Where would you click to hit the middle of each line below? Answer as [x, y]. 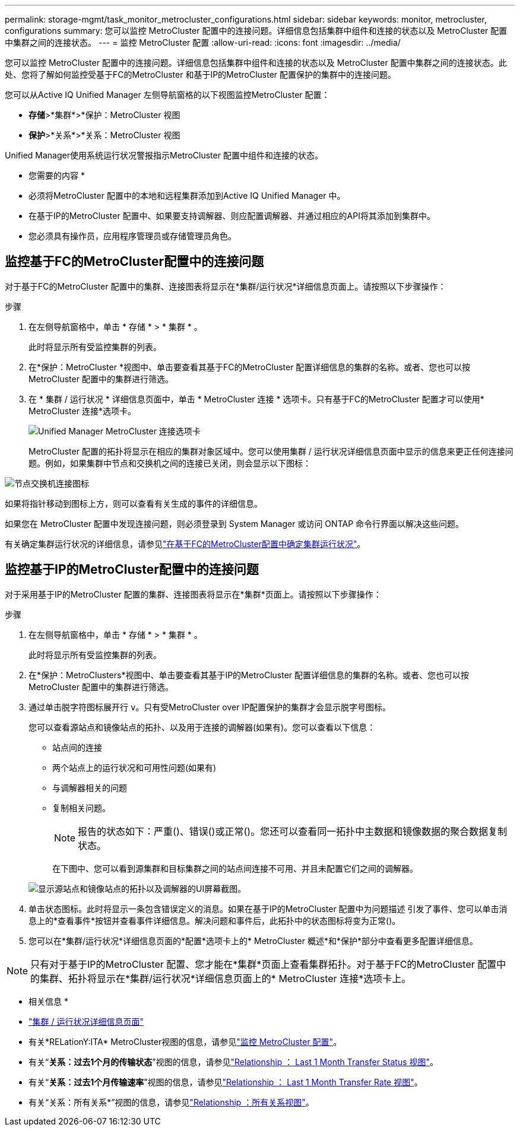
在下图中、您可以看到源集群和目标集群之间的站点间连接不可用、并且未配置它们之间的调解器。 [235, 868]
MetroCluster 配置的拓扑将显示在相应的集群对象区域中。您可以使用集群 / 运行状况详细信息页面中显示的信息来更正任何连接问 [271, 451]
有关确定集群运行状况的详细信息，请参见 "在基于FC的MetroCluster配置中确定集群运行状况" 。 [185, 544]
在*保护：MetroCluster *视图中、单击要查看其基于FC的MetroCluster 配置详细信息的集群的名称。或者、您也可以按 [250, 367]
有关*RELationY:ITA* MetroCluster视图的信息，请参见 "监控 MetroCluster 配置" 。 [185, 1041]
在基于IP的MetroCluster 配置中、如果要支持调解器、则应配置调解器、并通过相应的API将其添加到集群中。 [232, 216]
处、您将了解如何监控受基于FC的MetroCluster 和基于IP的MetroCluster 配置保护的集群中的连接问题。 [201, 74]
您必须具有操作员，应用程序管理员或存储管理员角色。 [132, 236]
